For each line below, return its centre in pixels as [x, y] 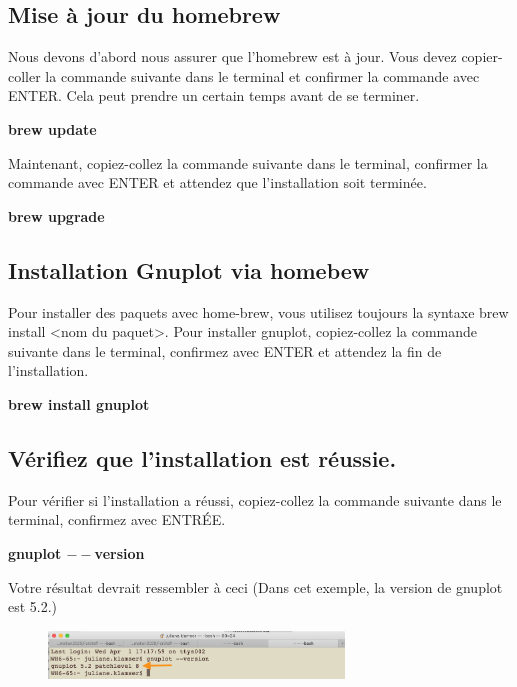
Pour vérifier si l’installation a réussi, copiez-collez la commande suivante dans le [255, 499]
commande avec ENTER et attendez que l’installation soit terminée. [217, 182]
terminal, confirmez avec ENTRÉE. [117, 519]
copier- [482, 56]
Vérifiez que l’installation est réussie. [202, 457]
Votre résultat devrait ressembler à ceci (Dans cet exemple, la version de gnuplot [255, 586]
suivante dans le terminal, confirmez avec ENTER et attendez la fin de [225, 350]
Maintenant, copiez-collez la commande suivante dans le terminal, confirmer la [248, 162]
